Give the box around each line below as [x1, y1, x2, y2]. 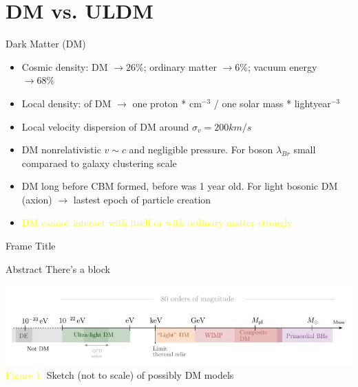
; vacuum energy [248, 59, 317, 74]
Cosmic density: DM [21, 59, 108, 74]
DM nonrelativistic [21, 142, 101, 157]
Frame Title [6, 239, 56, 253]
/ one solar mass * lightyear [213, 96, 331, 110]
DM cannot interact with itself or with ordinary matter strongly [21, 215, 293, 230]
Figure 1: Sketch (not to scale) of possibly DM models [6, 367, 234, 382]
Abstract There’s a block [6, 261, 110, 276]
